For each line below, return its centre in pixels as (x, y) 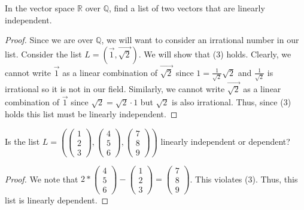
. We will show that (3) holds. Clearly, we (215, 54)
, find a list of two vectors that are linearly (187, 8)
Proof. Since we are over (49, 40)
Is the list (22, 141)
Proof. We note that (42, 179)
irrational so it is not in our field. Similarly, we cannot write (115, 89)
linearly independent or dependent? (225, 141)
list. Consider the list (43, 54)
